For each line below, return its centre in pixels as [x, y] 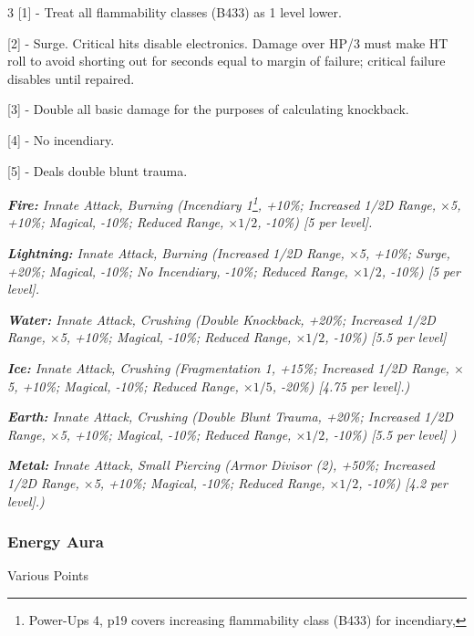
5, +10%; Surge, [404, 253]
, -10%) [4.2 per [403, 482]
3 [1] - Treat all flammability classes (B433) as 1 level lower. [175, 12]
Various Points [48, 575]
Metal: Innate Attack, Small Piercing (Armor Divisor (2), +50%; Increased [221, 465]
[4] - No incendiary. [61, 139]
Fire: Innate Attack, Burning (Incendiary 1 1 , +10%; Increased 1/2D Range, [222, 203]
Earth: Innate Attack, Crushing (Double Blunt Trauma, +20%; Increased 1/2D [231, 417]
